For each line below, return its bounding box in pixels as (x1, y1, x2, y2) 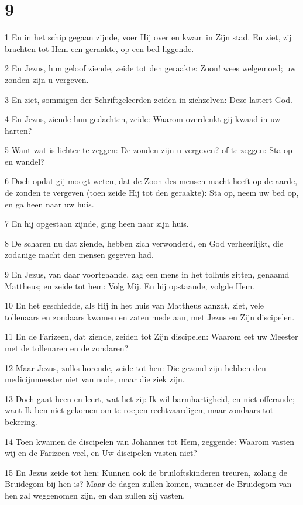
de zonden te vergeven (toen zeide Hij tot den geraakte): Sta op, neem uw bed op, (5, 186, 299, 199)
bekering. (5, 415, 37, 427)
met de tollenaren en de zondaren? (5, 342, 129, 354)
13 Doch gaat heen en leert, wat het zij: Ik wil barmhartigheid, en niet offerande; (5, 392, 295, 404)
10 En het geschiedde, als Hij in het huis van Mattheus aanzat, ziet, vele (5, 299, 264, 312)
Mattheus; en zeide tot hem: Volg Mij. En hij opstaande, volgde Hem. (5, 279, 254, 292)
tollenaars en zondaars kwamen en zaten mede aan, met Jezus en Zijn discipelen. (5, 310, 295, 323)
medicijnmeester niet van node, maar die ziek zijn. (5, 373, 185, 385)
